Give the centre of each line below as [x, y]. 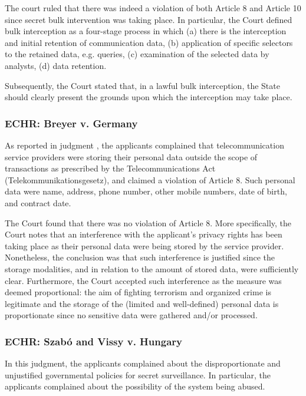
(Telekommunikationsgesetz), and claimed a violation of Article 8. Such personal [150, 179]
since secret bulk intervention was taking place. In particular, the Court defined [149, 19]
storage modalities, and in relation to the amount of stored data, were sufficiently [152, 268]
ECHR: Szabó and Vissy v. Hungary [93, 341]
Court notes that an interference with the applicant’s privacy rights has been [144, 234]
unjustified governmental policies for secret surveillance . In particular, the [138, 374]
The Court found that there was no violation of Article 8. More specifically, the [148, 222]
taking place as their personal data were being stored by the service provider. [144, 245]
